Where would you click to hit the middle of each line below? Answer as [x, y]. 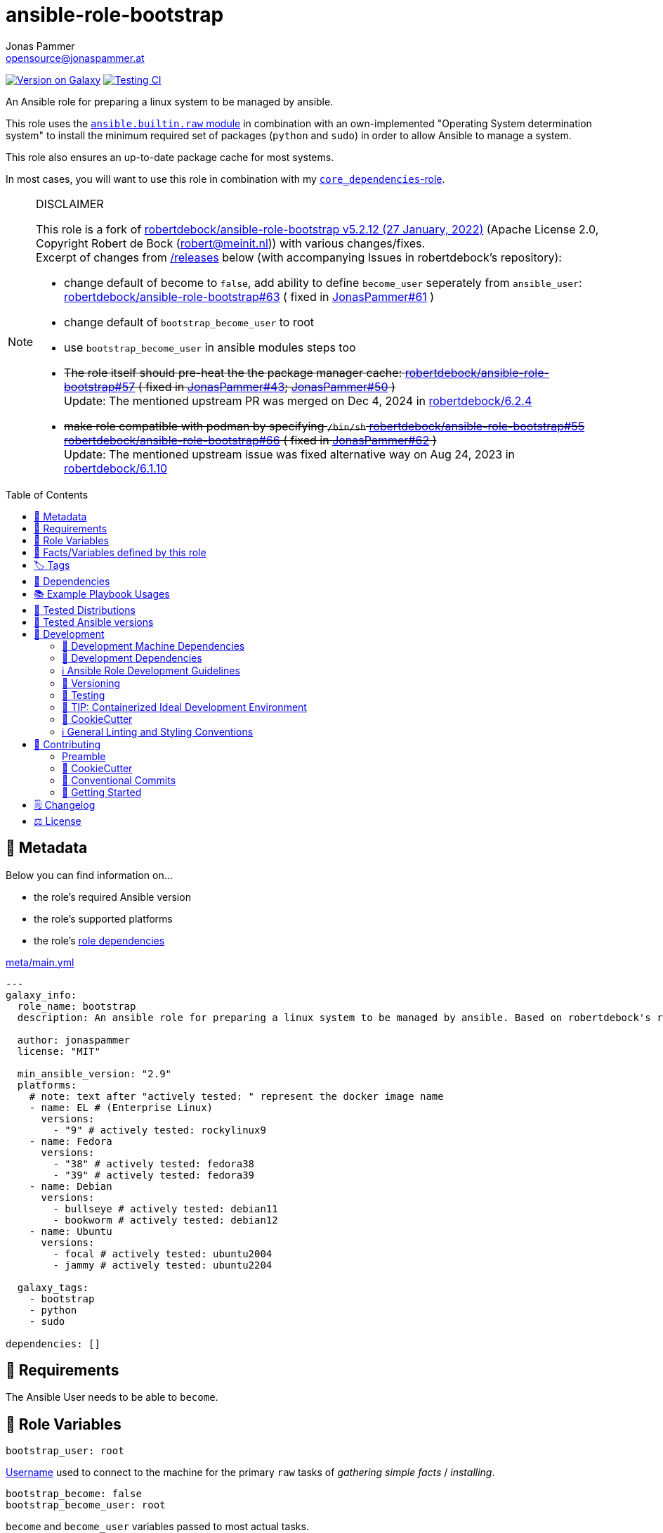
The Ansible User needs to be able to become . [112, 1397]
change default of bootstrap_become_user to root [189, 322]
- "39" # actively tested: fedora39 [154, 1175]
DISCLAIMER [70, 204]
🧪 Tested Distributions [85, 610]
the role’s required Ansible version [112, 897]
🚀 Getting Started [102, 792]
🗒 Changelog [65, 804]
